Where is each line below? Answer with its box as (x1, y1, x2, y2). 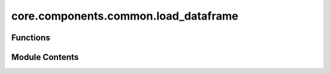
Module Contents (11, 52, 79, 62)
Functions (11, 32, 51, 43)
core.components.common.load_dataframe (11, 9, 238, 23)
